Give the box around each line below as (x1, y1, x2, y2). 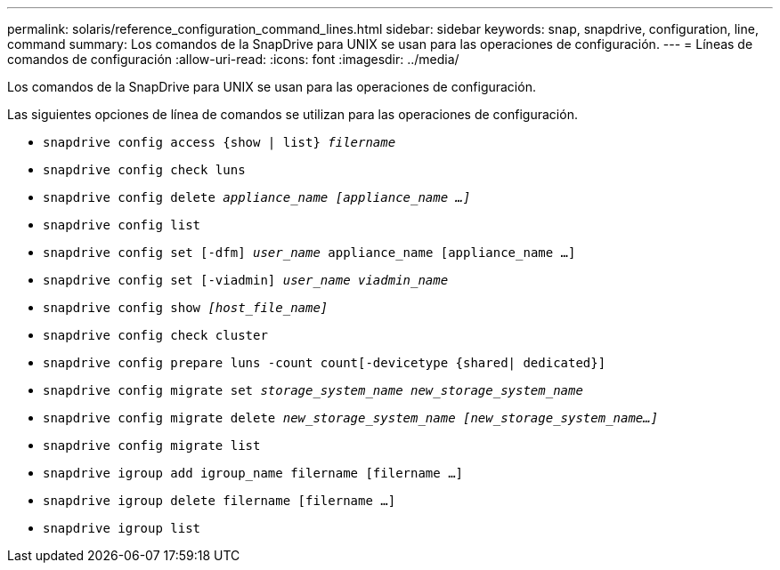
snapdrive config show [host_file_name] (43, 301, 329, 315)
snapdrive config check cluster (43, 328, 268, 342)
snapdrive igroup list (43, 521, 201, 535)
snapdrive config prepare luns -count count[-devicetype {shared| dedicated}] (43, 356, 606, 370)
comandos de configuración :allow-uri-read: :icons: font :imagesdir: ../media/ (7, 52, 459, 67)
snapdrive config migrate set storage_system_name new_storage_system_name (43, 383, 583, 397)
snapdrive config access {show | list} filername (43, 135, 396, 149)
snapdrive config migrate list (43, 438, 261, 453)
